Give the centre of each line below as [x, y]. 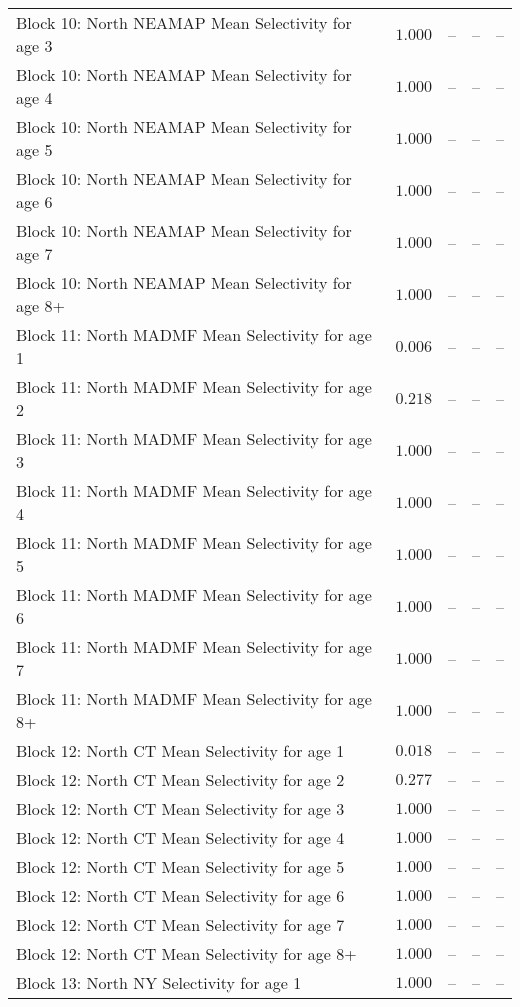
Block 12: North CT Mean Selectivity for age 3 [180, 808]
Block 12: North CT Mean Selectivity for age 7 [180, 924]
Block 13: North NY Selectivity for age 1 [159, 982]
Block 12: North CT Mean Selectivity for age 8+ [186, 953]
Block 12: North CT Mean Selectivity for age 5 [180, 866]
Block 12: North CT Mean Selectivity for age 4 [180, 837]
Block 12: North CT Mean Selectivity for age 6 [180, 895]
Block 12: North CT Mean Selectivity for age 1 [180, 750]
